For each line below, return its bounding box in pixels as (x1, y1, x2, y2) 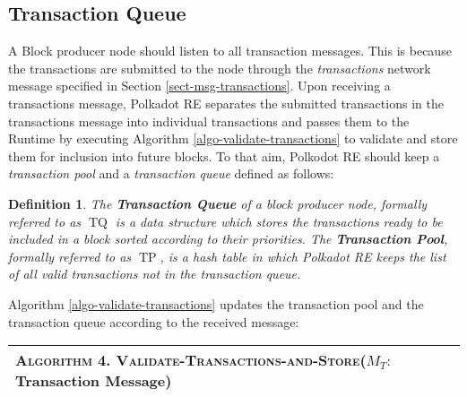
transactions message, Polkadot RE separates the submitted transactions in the (8, 93, 444, 112)
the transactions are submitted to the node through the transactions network (8, 58, 431, 77)
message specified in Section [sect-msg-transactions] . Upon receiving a (8, 76, 391, 95)
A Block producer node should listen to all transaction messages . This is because (8, 41, 452, 60)
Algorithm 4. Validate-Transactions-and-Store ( (15, 350, 367, 371)
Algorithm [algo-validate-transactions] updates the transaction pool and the (8, 294, 424, 313)
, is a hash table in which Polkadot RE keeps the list (160, 246, 446, 265)
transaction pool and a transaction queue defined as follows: (8, 164, 334, 183)
